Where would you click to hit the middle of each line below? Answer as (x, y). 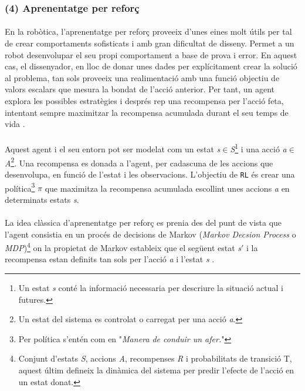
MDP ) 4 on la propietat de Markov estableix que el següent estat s (123, 247)
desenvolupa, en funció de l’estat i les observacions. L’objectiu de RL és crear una (150, 174)
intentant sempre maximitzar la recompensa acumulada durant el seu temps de (147, 112)
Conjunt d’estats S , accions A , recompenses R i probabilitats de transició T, (155, 358)
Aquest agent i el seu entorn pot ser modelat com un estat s (113, 149)
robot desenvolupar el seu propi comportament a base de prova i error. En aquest (151, 54)
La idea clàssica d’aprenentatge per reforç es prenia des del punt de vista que (143, 222)
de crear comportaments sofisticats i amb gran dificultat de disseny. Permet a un (150, 43)
